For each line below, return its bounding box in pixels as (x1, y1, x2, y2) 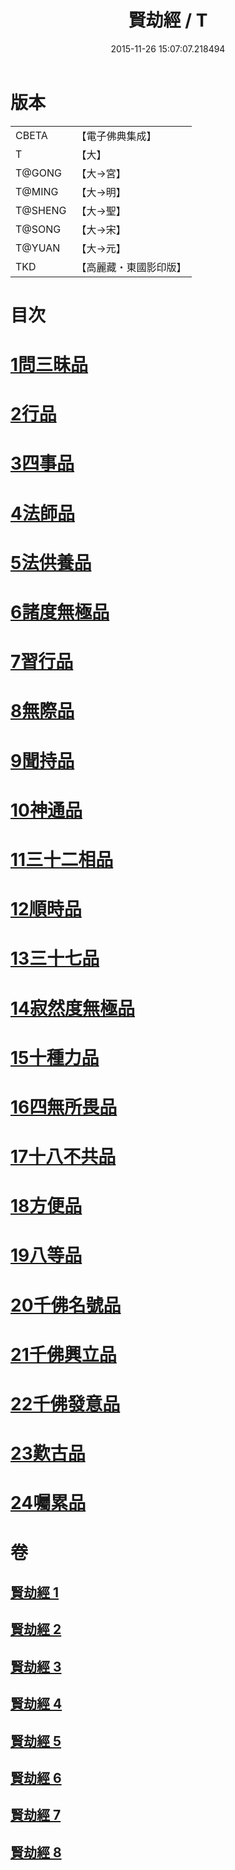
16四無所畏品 (10, 1096, 118, 1118)
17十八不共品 (10, 1146, 117, 1168)
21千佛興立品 (10, 1343, 117, 1366)
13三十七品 (10, 947, 100, 970)
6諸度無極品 (10, 601, 110, 623)
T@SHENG (15, 203, 67, 217)
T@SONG (15, 222, 62, 236)
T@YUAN (15, 241, 61, 255)
